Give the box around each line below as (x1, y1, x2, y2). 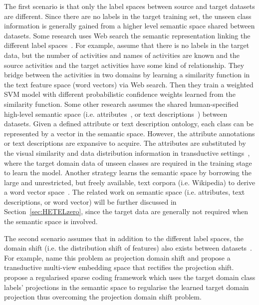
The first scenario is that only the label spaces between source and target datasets (4, 1, 255, 11)
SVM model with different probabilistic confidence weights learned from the (4, 89, 236, 99)
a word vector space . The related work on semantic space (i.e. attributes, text (4, 187, 245, 197)
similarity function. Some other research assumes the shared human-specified (4, 98, 239, 109)
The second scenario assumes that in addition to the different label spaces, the (4, 233, 244, 243)
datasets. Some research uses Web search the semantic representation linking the (4, 30, 251, 40)
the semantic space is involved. (4, 216, 98, 227)
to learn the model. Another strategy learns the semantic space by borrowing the (4, 167, 252, 178)
